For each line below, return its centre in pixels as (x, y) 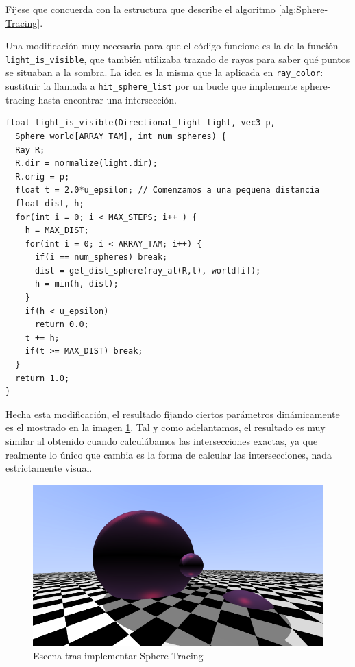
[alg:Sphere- (303, 9)
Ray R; (30, 150)
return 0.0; (62, 325)
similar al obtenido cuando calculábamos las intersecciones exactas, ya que (162, 441)
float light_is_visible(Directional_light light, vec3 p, (140, 123)
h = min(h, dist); (76, 284)
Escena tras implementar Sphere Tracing (118, 655)
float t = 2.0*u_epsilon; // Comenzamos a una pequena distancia (168, 190)
